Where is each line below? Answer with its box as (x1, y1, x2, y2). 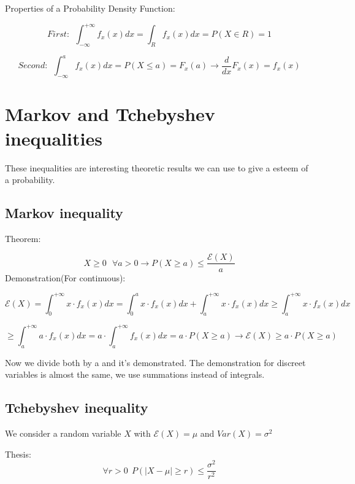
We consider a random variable (5, 427, 121, 440)
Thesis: (5, 447, 31, 460)
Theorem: (5, 232, 41, 244)
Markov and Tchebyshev (5, 101, 215, 127)
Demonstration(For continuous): (5, 271, 126, 284)
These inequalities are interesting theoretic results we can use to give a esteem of (5, 161, 308, 174)
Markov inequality (5, 203, 123, 222)
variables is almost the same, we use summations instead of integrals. (5, 368, 265, 381)
